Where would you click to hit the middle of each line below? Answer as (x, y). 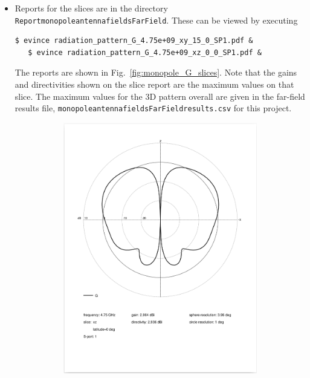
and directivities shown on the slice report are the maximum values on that (154, 84)
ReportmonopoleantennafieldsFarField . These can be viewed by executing (156, 20)
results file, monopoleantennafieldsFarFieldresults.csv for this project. (153, 108)
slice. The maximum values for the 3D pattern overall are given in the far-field (160, 96)
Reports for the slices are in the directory (91, 8)
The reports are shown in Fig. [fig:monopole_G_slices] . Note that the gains (156, 72)
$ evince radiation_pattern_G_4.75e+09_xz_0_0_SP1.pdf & (145, 52)
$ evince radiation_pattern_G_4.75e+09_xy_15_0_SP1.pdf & (134, 41)
